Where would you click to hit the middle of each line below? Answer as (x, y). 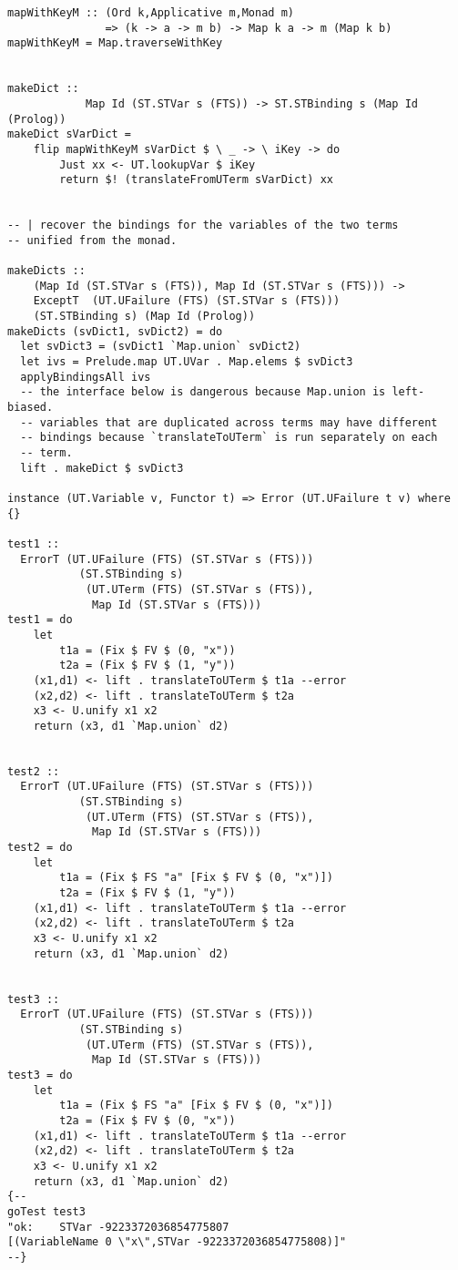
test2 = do (40, 848)
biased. (31, 408)
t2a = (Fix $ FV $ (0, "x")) (148, 1120)
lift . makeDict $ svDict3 (102, 468)
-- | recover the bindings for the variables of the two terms (203, 225)
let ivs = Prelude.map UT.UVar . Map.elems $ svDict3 (187, 362)
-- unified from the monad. (92, 240)
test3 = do (40, 1075)
